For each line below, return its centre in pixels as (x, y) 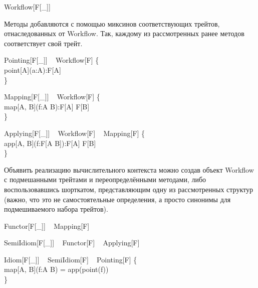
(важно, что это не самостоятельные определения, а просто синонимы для (117, 199)
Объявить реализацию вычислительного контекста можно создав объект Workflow (129, 169)
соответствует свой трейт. (43, 43)
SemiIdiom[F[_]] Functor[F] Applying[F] (72, 243)
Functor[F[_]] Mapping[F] (47, 226)
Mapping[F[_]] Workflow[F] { (52, 97)
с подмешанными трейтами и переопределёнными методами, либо (105, 179)
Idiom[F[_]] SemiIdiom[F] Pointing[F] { (71, 259)
